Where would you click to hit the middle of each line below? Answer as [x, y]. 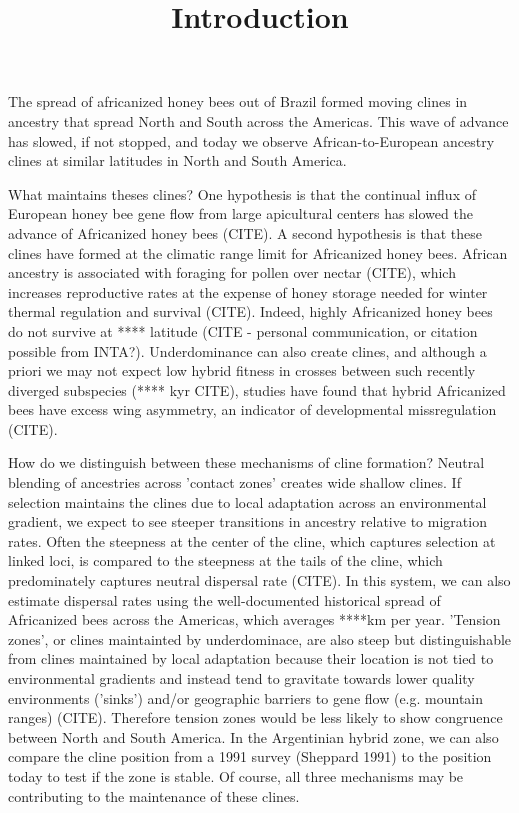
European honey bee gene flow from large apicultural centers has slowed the [240, 213]
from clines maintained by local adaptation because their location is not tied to [251, 658]
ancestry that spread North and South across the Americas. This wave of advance [258, 120]
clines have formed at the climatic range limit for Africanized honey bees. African [258, 252]
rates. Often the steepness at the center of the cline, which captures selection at [252, 540]
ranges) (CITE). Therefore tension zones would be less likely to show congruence [255, 717]
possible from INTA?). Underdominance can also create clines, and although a [247, 350]
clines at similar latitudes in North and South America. [177, 160]
